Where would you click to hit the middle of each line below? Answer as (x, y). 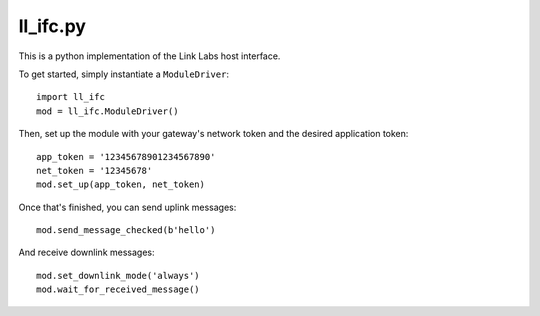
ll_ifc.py (52, 26)
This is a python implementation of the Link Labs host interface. (149, 56)
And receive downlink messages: (86, 252)
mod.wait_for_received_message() (118, 289)
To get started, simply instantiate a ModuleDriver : (124, 74)
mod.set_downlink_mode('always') (118, 275)
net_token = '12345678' (94, 170)
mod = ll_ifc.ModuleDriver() (107, 111)
